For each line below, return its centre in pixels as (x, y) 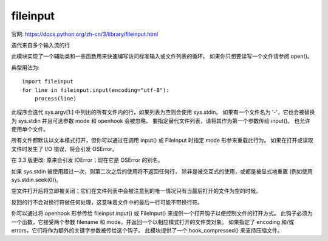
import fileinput (48, 82)
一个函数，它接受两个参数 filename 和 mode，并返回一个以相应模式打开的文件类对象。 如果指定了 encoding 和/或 (153, 222)
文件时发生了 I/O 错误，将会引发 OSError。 (64, 148)
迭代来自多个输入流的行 (40, 45)
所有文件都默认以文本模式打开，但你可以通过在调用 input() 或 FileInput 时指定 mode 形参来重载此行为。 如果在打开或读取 (162, 141)
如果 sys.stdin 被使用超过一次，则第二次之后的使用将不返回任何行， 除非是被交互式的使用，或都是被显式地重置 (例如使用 (162, 171)
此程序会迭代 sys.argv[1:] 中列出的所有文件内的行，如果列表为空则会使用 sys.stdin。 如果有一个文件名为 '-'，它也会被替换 (163, 112)
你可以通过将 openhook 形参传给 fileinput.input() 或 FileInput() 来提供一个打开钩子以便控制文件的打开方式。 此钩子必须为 (162, 214)
